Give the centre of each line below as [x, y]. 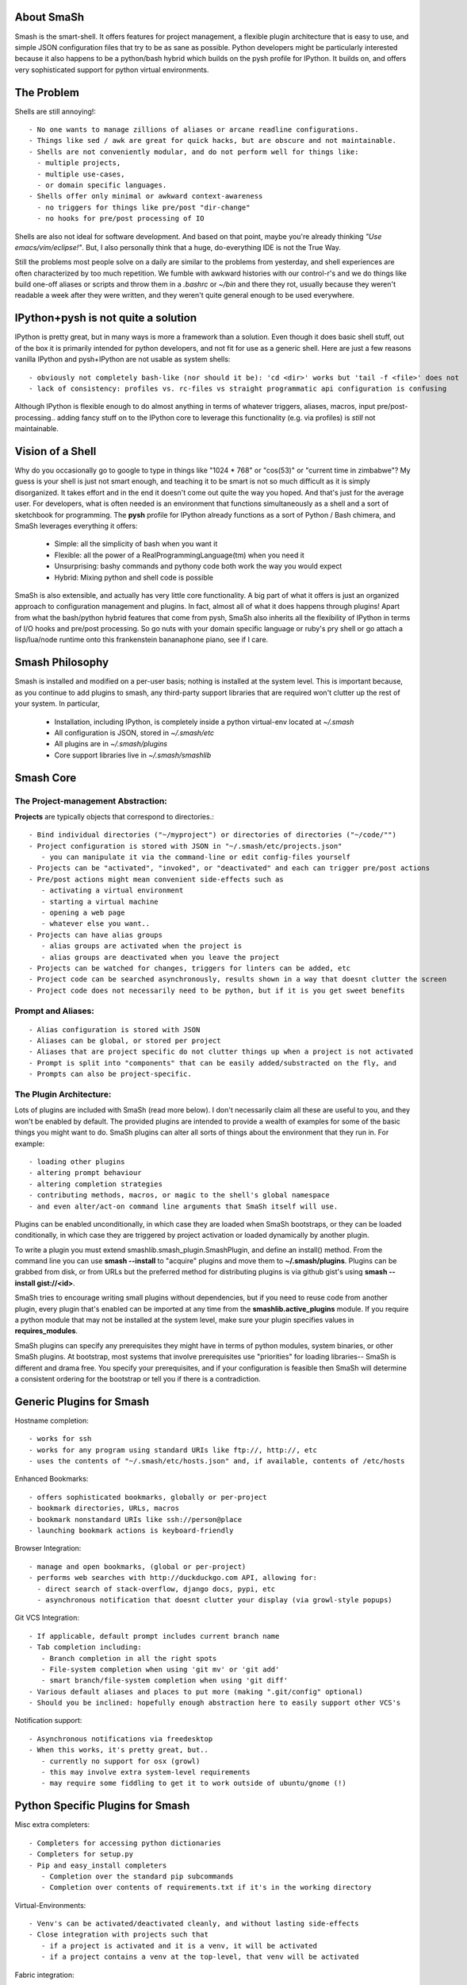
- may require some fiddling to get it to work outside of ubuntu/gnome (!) [193, 1783]
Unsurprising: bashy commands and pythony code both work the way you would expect [198, 566]
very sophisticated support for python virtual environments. [112, 69]
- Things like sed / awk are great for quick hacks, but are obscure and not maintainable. [212, 141]
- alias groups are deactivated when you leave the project [160, 957]
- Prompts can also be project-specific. [110, 1074]
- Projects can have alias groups [96, 935]
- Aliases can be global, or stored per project [125, 1041]
